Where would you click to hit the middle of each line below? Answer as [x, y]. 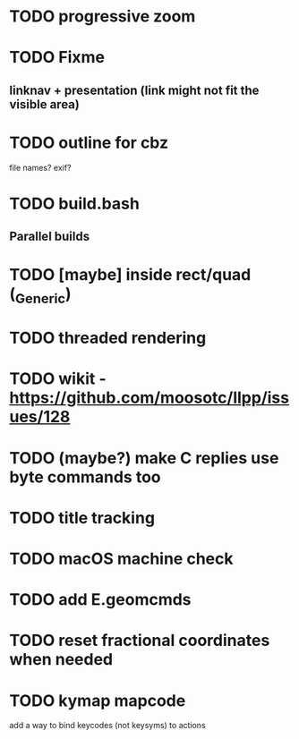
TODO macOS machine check [121, 559]
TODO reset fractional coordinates [140, 641]
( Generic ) [40, 296]
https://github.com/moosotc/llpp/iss [149, 398]
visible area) [45, 104]
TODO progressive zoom [103, 17]
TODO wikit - [58, 379]
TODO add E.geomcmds [100, 600]
